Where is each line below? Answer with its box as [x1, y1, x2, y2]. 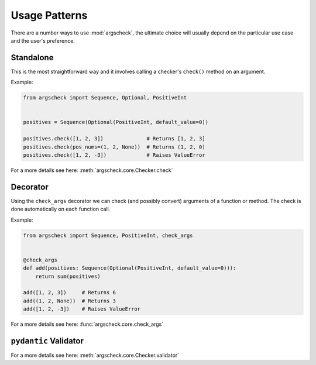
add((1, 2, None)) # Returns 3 [23, 297, 116, 304]
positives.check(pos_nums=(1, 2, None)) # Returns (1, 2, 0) [23, 143, 205, 150]
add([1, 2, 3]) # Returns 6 [23, 290, 116, 296]
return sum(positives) [35, 273, 101, 280]
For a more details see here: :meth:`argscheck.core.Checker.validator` [11, 352, 180, 359]
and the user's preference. [11, 37, 75, 44]
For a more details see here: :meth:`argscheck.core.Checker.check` [11, 167, 173, 174]
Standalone [11, 53, 54, 63]
